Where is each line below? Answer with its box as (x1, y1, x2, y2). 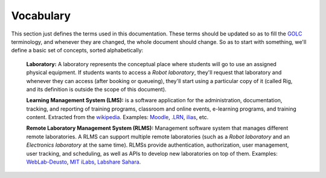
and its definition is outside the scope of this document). (26, 85, 167, 93)
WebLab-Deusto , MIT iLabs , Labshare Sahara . (26, 158, 141, 165)
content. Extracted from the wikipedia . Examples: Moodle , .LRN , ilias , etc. (26, 114, 209, 121)
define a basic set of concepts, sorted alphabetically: (11, 47, 144, 54)
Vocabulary (11, 9, 71, 22)
